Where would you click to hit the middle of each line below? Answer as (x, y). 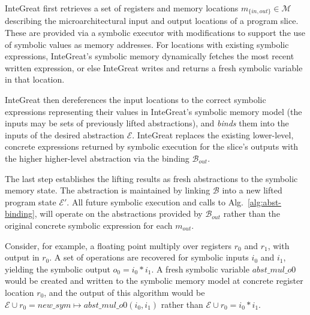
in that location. (35, 79)
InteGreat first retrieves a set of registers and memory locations (122, 8)
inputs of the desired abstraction (65, 134)
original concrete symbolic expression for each (89, 225)
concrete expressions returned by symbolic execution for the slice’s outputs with (152, 146)
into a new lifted (252, 190)
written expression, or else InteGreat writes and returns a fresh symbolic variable (154, 67)
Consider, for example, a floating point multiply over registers (118, 245)
